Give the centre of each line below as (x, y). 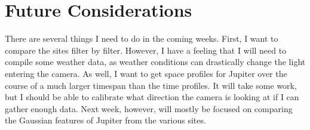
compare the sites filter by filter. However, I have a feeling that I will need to (146, 50)
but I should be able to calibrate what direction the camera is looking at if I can (152, 97)
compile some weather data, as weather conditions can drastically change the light (155, 62)
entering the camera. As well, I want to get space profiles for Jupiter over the (146, 73)
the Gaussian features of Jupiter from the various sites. (105, 120)
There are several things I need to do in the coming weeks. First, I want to (142, 38)
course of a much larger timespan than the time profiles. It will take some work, (151, 85)
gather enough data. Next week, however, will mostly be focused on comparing (149, 108)
